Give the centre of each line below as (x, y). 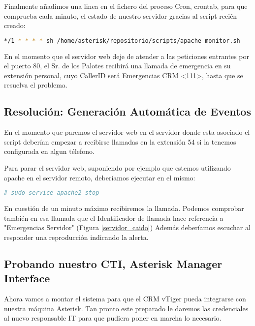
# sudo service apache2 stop (52, 193)
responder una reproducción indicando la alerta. (76, 237)
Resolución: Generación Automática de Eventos (127, 111)
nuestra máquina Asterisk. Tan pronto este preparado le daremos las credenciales (126, 308)
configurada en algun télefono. (49, 151)
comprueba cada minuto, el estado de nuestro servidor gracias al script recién (121, 15)
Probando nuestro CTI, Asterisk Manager (113, 263)
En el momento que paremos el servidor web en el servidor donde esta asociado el (127, 132)
